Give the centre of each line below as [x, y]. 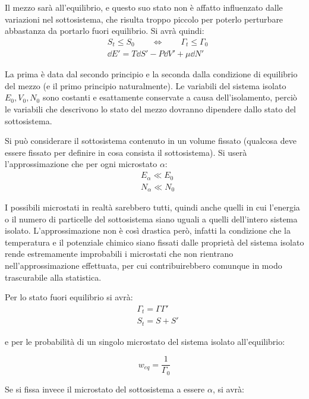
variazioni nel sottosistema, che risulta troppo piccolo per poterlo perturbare [144, 19]
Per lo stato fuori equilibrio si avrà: [69, 297]
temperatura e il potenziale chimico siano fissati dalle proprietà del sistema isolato [154, 242]
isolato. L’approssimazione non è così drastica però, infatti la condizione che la [148, 230]
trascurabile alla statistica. [53, 277]
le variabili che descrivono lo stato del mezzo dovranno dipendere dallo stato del [150, 109]
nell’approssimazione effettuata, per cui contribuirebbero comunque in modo [144, 265]
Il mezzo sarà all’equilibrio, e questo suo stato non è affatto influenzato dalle [144, 7]
